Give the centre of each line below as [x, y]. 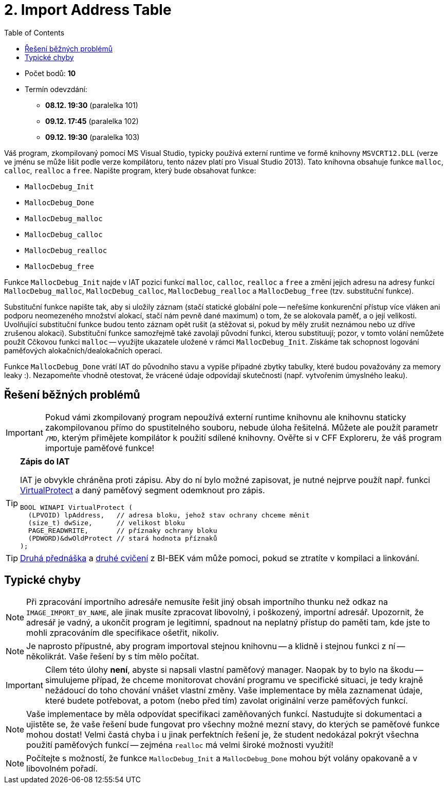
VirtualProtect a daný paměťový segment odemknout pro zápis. [143, 490]
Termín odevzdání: [56, 89]
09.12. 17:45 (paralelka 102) [92, 121]
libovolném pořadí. [62, 769]
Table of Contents [34, 32]
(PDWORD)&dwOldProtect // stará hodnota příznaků [123, 538]
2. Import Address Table [88, 10]
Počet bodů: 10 [50, 73]
